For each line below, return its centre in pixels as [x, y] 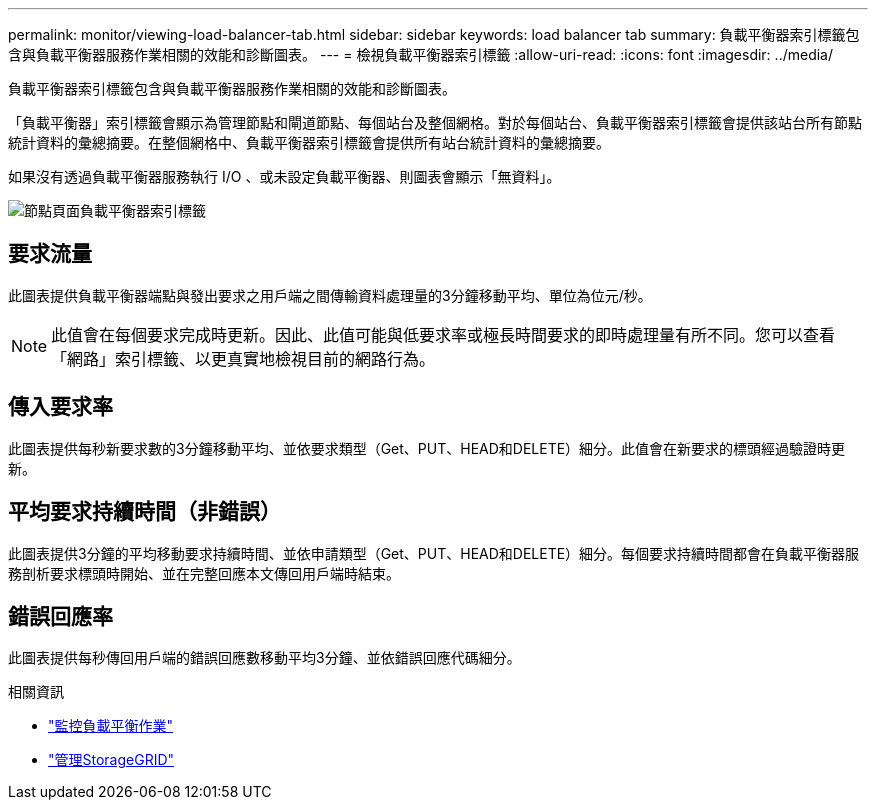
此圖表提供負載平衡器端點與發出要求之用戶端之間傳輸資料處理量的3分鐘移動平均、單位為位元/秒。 [330, 295]
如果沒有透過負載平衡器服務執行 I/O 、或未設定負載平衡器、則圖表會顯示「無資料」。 [284, 176]
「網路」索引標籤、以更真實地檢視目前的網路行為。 [243, 358]
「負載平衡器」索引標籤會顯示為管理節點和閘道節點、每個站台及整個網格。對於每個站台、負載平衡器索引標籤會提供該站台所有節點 [435, 122]
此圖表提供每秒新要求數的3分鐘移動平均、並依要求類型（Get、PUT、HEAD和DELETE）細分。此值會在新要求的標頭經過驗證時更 [427, 448]
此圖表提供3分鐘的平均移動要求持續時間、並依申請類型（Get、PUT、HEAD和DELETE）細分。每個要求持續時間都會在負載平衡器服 [434, 553]
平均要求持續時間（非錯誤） [144, 512]
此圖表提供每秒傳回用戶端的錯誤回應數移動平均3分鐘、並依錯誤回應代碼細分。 [264, 658]
